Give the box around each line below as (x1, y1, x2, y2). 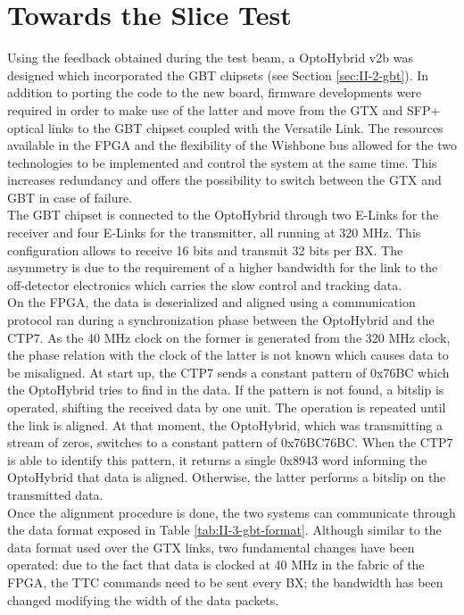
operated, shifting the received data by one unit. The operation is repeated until (7, 398, 446, 416)
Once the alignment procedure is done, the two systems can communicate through (7, 503, 456, 521)
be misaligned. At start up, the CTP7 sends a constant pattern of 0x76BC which (7, 362, 450, 381)
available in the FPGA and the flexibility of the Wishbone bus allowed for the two (7, 136, 457, 154)
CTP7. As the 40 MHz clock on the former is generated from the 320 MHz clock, (7, 328, 451, 346)
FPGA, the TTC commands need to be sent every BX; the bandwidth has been (7, 572, 443, 591)
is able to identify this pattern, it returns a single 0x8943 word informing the (7, 450, 427, 469)
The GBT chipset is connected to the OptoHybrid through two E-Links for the (7, 205, 439, 224)
